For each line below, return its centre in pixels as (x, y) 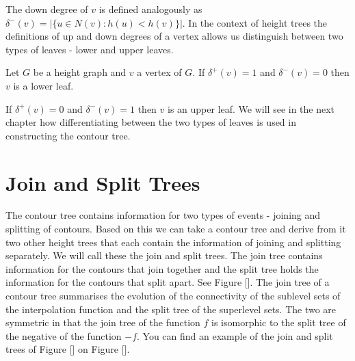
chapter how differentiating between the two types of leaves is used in (151, 122)
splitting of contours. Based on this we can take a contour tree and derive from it (176, 229)
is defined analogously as (150, 9)
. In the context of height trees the (255, 22)
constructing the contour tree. (68, 135)
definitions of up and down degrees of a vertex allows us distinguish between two (174, 36)
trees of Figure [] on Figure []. (68, 349)
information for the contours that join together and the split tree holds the (162, 268)
